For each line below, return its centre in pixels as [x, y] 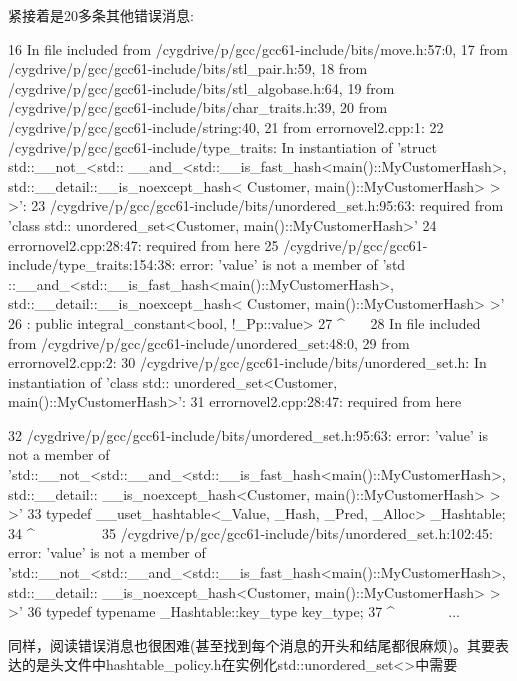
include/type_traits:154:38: [92, 264]
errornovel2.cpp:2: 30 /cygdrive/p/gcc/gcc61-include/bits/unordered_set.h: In [247, 362]
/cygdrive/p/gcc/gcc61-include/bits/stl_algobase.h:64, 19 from [201, 87]
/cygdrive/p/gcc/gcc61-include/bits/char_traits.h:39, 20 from [198, 107]
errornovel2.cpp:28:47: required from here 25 [143, 244]
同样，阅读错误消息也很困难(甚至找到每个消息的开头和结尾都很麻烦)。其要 [251, 644]
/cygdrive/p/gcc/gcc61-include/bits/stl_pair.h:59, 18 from [188, 68]
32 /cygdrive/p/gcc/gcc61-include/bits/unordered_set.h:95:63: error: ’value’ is [248, 434]
